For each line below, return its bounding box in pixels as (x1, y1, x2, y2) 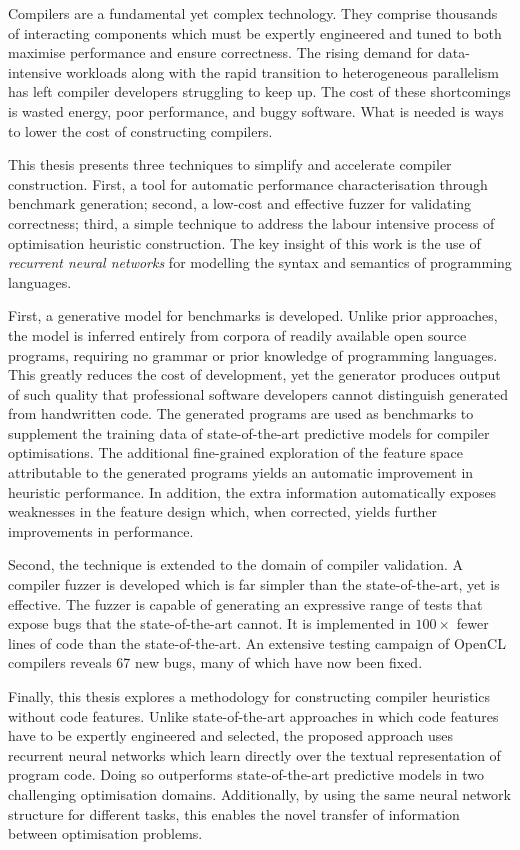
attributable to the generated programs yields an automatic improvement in (8, 462, 474, 483)
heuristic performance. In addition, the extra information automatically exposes (8, 481, 497, 502)
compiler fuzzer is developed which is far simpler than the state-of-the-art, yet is (8, 574, 500, 595)
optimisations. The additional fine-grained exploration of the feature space (8, 442, 463, 463)
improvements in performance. (8, 520, 194, 541)
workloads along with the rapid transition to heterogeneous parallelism (66, 61, 499, 82)
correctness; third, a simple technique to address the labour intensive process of (8, 212, 495, 233)
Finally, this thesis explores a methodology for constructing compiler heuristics (8, 686, 491, 706)
